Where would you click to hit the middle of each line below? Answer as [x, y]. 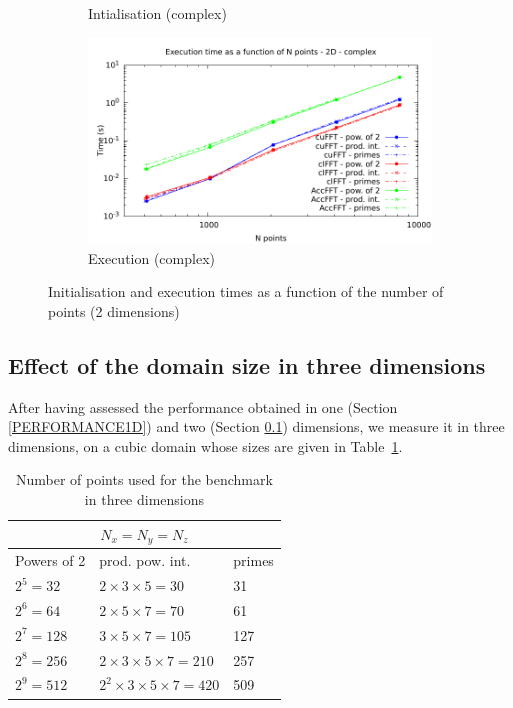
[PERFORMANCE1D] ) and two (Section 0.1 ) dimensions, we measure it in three [256, 426]
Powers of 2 [50, 560]
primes [253, 560]
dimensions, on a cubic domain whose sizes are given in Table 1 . [205, 445]
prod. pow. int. [145, 560]
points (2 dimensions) [114, 310]
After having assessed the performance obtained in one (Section [203, 406]
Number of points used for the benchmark [144, 479]
